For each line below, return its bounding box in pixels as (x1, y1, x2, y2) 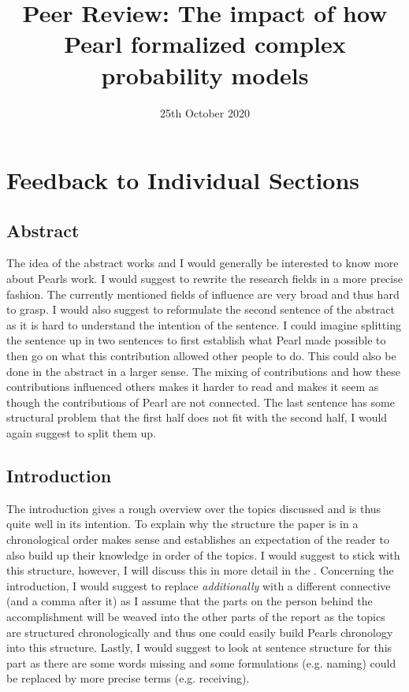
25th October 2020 (160, 104, 250, 121)
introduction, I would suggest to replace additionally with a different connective (6, 577, 391, 593)
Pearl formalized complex (64, 28, 346, 60)
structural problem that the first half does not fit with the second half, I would (6, 409, 388, 426)
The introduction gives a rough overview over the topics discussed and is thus (6, 500, 381, 516)
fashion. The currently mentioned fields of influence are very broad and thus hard (6, 285, 400, 302)
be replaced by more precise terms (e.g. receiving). (6, 670, 250, 686)
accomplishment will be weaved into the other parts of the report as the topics (6, 608, 385, 624)
